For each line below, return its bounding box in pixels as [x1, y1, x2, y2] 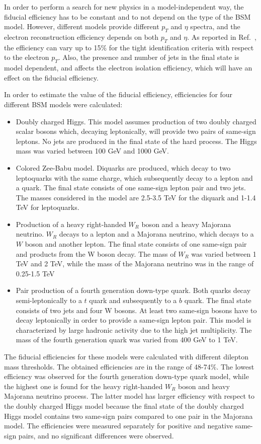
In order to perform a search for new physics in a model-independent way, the [4, 2, 244, 12]
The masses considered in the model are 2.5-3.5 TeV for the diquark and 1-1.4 [16, 192, 256, 202]
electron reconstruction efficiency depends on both [4, 31, 159, 42]
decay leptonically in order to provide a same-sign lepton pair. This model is [16, 315, 251, 325]
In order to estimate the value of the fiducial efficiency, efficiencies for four [4, 89, 233, 100]
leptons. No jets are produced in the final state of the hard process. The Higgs [16, 135, 257, 146]
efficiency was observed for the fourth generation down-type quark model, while [4, 371, 249, 382]
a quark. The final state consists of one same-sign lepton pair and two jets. [16, 182, 246, 193]
